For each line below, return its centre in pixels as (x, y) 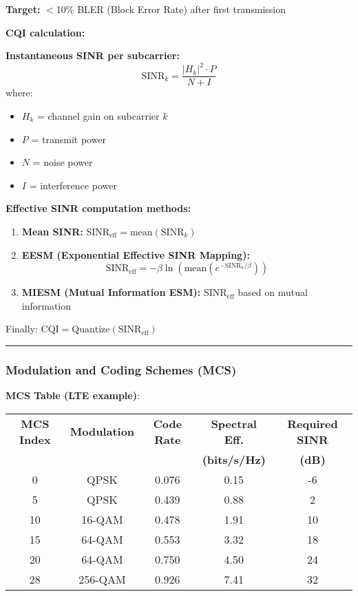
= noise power (63, 162)
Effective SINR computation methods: (98, 208)
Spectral (234, 423)
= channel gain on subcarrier (98, 115)
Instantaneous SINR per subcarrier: (93, 55)
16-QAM (102, 519)
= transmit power (69, 139)
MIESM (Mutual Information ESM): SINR (124, 292)
